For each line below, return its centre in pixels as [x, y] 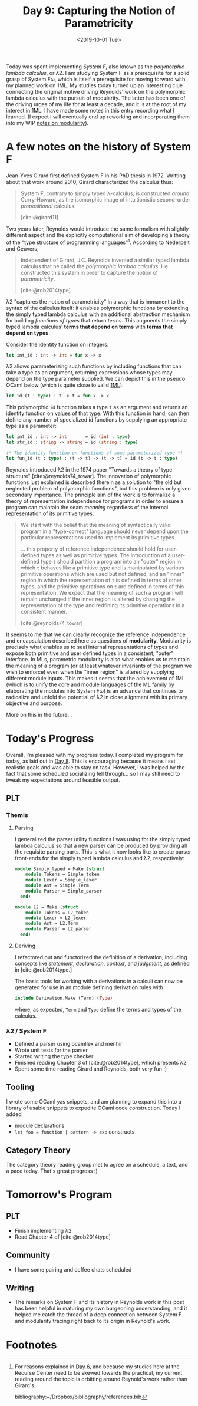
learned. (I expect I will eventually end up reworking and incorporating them [98, 117]
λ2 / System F [27, 1031]
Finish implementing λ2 [43, 1230]
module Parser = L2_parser [59, 929]
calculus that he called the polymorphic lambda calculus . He [94, 266]
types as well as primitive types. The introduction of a [106, 555]
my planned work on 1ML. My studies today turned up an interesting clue [95, 85]
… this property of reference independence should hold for [92, 549]
